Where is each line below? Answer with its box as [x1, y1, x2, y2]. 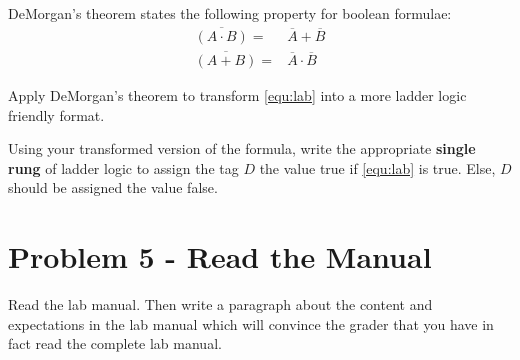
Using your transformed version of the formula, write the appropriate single [8, 138, 476, 159]
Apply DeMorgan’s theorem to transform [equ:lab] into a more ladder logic [8, 85, 467, 106]
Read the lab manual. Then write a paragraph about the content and [8, 294, 433, 315]
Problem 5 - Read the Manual [8, 236, 432, 277]
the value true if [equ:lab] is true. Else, [259, 157, 496, 178]
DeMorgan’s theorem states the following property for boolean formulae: [8, 3, 452, 23]
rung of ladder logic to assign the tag [8, 157, 239, 178]
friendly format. [8, 104, 105, 125]
